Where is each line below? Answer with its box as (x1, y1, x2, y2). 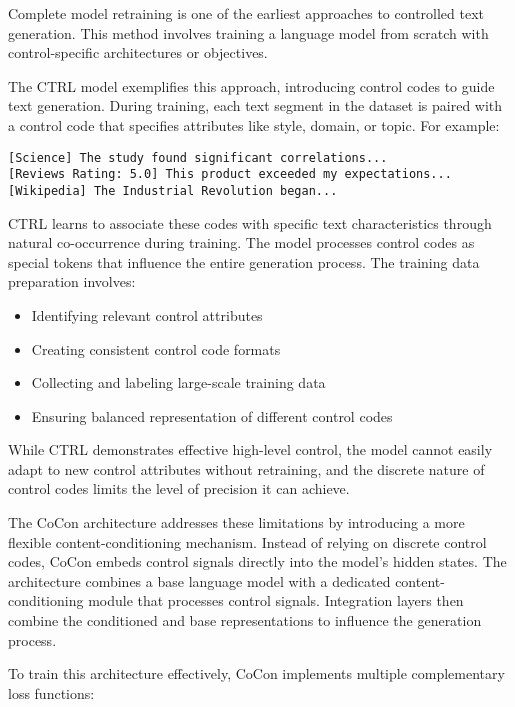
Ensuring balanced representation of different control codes (31, 405, 393, 426)
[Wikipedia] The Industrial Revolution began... (8, 183, 338, 198)
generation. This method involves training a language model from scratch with (8, 22, 489, 43)
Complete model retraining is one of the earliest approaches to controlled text (8, 3, 485, 23)
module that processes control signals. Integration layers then (88, 590, 464, 611)
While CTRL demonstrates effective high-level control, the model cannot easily (8, 439, 493, 460)
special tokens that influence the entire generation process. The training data (8, 251, 480, 272)
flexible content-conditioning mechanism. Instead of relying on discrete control (8, 531, 487, 552)
